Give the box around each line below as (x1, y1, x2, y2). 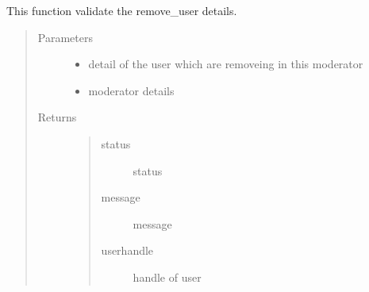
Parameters (37, 29, 93, 45)
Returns (37, 109, 77, 125)
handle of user (133, 268, 202, 285)
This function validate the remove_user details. (6, 2, 237, 18)
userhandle (101, 242, 154, 259)
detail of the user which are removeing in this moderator (88, 56, 363, 72)
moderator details (88, 82, 175, 98)
